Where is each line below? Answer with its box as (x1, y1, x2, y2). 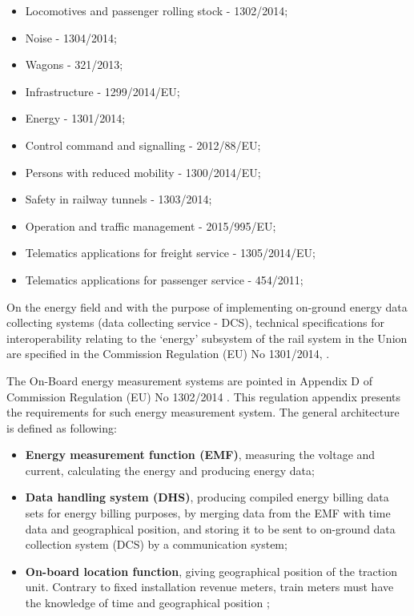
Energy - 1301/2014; (25, 110, 126, 127)
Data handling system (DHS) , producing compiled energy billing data (25, 489, 389, 505)
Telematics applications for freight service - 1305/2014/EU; (25, 244, 316, 261)
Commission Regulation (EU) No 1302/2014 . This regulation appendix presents (6, 388, 401, 405)
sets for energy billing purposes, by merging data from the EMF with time (25, 505, 391, 521)
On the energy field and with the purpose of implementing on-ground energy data (6, 298, 408, 315)
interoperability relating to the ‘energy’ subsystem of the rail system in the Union (6, 329, 408, 346)
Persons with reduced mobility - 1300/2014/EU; (25, 163, 261, 180)
